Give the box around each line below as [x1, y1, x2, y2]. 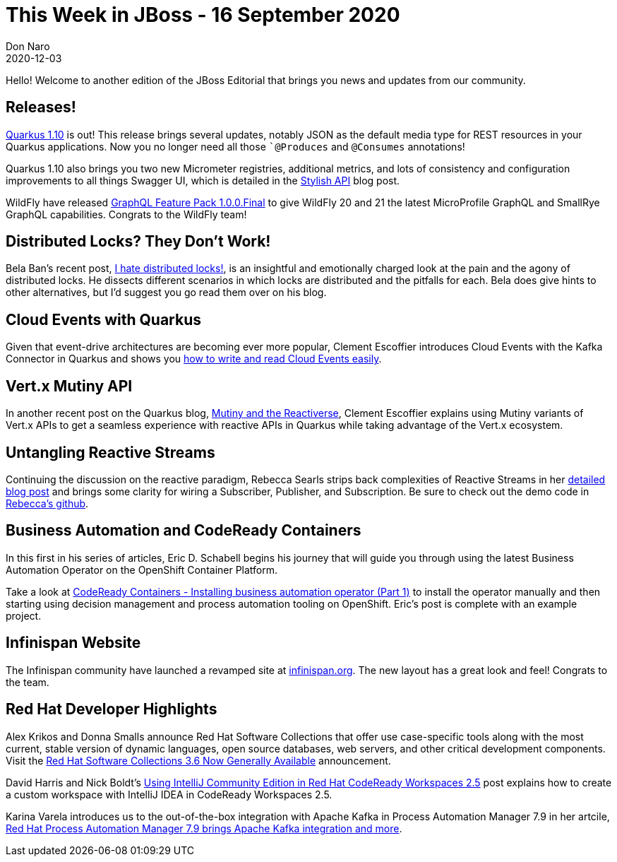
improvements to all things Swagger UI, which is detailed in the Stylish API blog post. [6, 174, 400, 187]
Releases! [6, 98, 76, 117]
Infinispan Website [6, 634, 141, 652]
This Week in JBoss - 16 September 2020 [6, 3, 400, 27]
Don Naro [6, 40, 50, 52]
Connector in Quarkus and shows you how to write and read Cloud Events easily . [6, 353, 382, 365]
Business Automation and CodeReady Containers [6, 521, 361, 540]
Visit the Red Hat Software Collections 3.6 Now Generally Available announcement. [6, 754, 391, 767]
